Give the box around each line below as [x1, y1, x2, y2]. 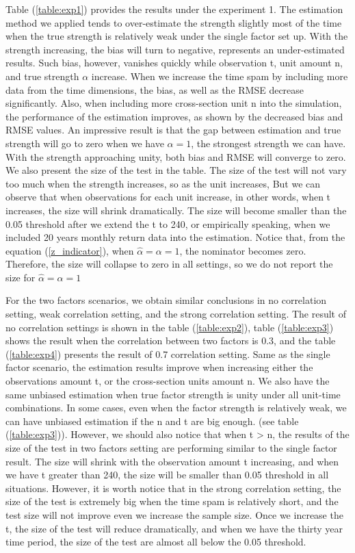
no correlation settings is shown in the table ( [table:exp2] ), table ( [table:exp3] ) [5, 320, 334, 334]
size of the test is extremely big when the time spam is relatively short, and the [5, 494, 339, 509]
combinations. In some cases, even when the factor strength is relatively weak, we [5, 400, 347, 415]
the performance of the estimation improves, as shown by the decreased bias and [5, 109, 343, 123]
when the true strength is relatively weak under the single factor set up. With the [5, 29, 348, 43]
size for [5, 270, 36, 284]
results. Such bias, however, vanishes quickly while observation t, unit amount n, [5, 55, 343, 70]
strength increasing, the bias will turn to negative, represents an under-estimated [5, 42, 345, 56]
